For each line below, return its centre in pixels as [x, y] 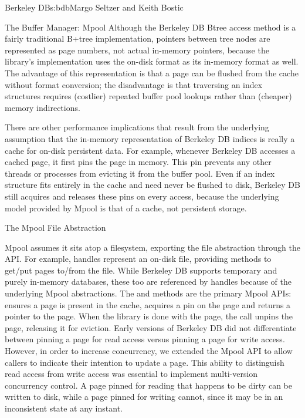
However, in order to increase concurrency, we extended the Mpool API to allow [149, 351]
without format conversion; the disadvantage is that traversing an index [134, 84]
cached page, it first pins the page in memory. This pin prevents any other [138, 162]
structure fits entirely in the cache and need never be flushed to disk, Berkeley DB [152, 185]
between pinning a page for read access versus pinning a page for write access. [145, 339]
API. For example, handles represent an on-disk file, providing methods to [138, 259]
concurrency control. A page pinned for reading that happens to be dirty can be [148, 385]
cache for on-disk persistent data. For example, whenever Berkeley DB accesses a [150, 150]
